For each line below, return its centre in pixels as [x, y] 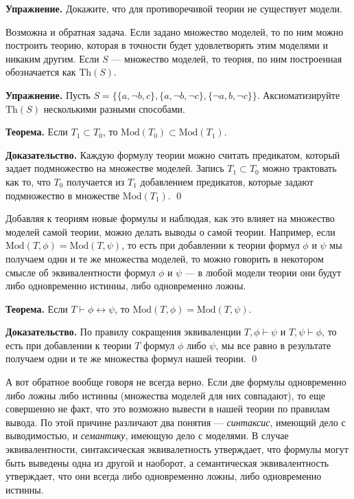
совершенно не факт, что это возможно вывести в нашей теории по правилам [168, 409]
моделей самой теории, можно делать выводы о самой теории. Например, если [170, 231]
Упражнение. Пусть [48, 95]
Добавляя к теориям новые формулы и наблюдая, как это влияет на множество [170, 218]
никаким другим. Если [52, 58]
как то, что [28, 181]
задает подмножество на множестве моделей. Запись [115, 168]
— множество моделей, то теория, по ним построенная [227, 58]
